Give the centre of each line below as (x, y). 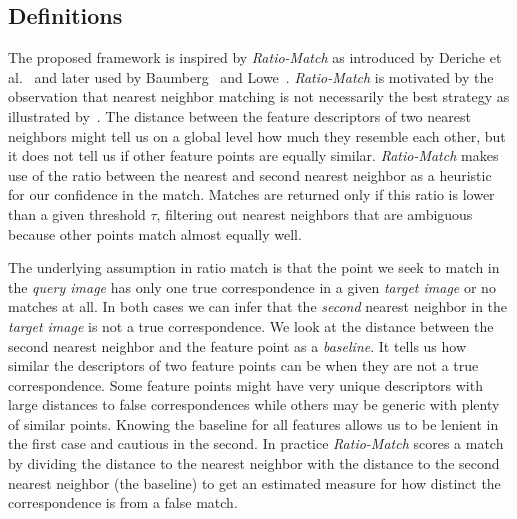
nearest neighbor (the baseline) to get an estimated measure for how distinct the (254, 482)
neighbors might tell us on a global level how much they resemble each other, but (257, 135)
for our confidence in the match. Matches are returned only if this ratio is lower (251, 194)
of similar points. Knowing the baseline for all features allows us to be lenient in (253, 423)
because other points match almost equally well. (155, 233)
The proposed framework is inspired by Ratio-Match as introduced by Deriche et (255, 57)
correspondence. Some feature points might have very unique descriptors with (245, 384)
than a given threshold (77, 213)
